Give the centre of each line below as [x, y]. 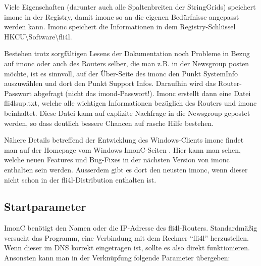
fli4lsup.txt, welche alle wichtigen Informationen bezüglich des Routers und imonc [130, 103]
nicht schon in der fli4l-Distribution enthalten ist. [80, 179]
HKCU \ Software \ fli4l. [38, 36]
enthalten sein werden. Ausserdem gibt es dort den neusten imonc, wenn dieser [126, 169]
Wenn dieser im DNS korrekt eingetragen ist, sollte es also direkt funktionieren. [127, 248]
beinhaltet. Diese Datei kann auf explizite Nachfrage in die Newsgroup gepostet [127, 113]
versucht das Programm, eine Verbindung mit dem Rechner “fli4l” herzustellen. [127, 237]
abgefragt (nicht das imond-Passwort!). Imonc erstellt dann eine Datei [142, 93]
